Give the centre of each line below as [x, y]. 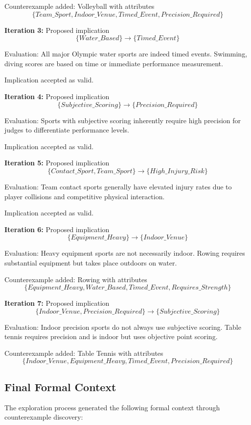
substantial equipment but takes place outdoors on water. [91, 262]
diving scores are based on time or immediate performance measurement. [114, 63]
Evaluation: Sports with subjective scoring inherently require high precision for [123, 120]
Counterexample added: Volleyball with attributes [80, 6]
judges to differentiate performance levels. [67, 130]
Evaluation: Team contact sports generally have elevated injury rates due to [118, 186]
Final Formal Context [60, 386]
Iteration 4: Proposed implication [57, 96]
